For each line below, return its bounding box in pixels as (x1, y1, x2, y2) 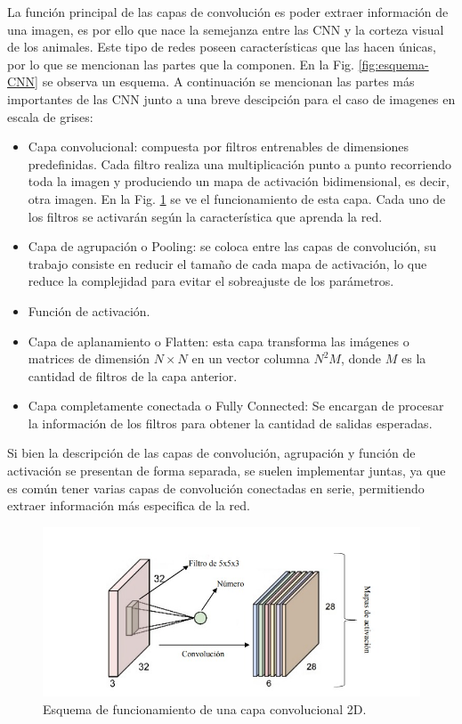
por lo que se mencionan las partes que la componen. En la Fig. (7, 54, 354, 73)
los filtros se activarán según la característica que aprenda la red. (28, 207, 383, 225)
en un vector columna (191, 349, 310, 368)
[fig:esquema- (358, 54, 429, 73)
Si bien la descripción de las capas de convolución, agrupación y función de (7, 443, 416, 462)
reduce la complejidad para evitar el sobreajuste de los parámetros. (28, 272, 394, 290)
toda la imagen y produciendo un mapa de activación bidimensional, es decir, (28, 172, 450, 191)
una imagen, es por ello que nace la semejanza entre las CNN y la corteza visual (7, 20, 444, 38)
